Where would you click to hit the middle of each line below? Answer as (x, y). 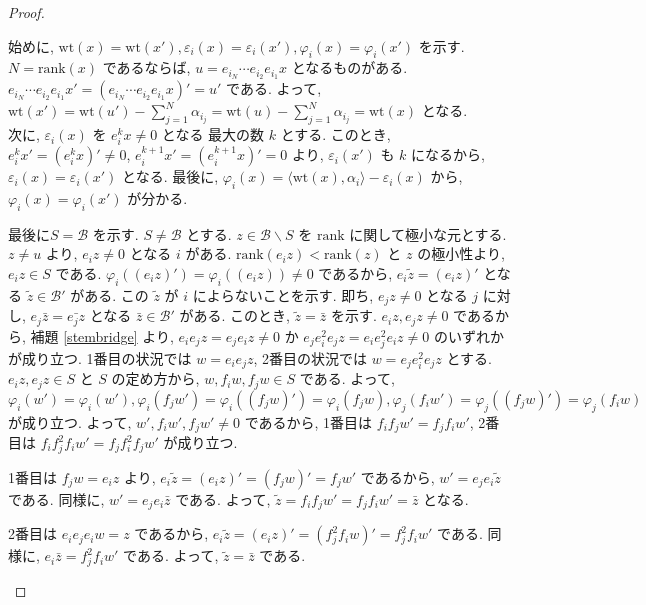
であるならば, (146, 67)
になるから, (448, 154)
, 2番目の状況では (310, 357)
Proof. (26, 12)
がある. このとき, (234, 315)
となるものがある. (349, 67)
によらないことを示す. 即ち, (283, 294)
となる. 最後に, (170, 176)
